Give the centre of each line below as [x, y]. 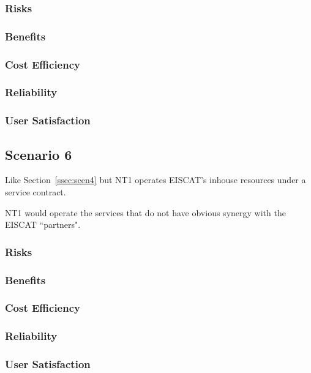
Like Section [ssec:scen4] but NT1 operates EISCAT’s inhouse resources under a [155, 180]
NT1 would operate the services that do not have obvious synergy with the [145, 212]
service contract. [36, 192]
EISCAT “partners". [43, 224]
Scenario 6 [39, 154]
